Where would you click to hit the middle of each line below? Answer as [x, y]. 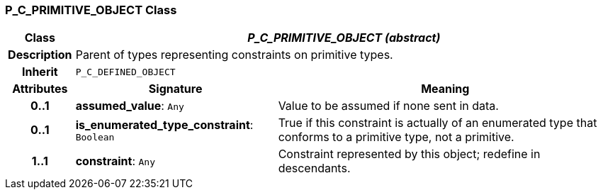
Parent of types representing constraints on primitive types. [234, 55]
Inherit [40, 72]
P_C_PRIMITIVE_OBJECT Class [91, 10]
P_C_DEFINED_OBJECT [125, 72]
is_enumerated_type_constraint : [164, 124]
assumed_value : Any [130, 106]
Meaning [445, 89]
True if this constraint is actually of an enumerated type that [438, 123]
